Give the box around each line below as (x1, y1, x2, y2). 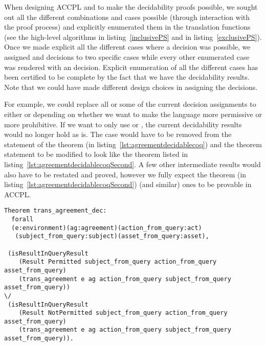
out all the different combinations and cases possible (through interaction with (4, 11, 250, 22)
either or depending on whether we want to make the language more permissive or (4, 108, 262, 119)
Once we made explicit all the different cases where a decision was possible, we (4, 41, 251, 52)
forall (11, 215, 34, 223)
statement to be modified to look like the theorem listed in (4, 149, 188, 159)
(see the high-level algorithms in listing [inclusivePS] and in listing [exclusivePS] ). (4, 31, 262, 42)
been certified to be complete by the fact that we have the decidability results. (4, 72, 250, 82)
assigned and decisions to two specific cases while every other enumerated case (4, 51, 250, 62)
